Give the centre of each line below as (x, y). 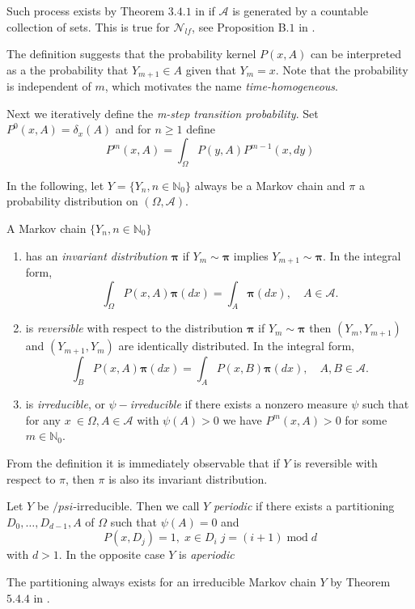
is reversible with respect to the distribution (134, 328)
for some (366, 419)
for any (43, 419)
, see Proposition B (239, 26)
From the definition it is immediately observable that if (143, 463)
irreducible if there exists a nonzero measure (239, 404)
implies (251, 255)
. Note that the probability (342, 69)
